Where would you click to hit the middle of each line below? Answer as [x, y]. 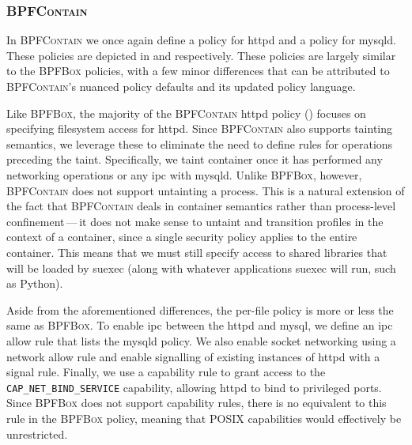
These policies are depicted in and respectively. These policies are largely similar [201, 55]
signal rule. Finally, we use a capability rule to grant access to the [166, 372]
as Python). [35, 283]
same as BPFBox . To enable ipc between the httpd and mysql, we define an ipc [200, 325]
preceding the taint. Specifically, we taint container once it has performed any [195, 159]
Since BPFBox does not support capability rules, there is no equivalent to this [197, 403]
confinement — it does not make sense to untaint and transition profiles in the [195, 221]
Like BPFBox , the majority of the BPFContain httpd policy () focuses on [186, 113]
